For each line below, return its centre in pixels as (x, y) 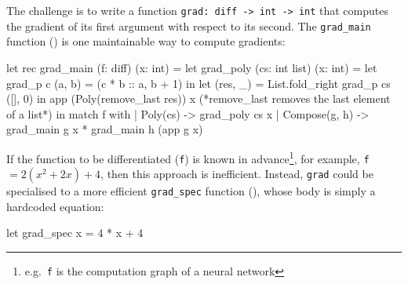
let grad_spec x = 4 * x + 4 (75, 233)
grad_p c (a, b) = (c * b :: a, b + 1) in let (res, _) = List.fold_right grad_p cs (199, 83)
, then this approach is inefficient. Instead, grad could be (237, 174)
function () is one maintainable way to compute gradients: (146, 41)
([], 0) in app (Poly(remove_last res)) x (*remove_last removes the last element (199, 98)
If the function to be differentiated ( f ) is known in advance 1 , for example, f (188, 157)
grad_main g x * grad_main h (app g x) (105, 129)
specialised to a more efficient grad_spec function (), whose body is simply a (191, 191)
